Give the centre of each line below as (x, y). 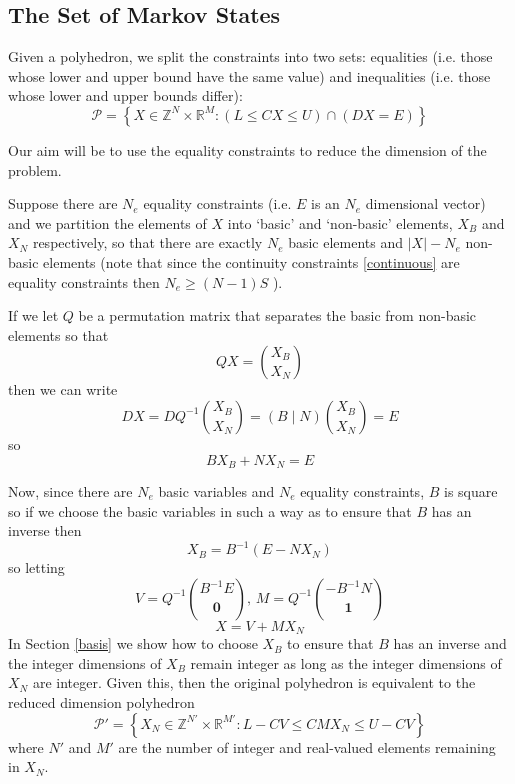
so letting (36, 567)
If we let (33, 315)
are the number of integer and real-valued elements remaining (307, 746)
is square (470, 490)
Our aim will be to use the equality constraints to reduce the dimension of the (247, 149)
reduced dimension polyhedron (101, 702)
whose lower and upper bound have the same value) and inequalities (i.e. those (249, 75)
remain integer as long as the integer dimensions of (346, 662)
